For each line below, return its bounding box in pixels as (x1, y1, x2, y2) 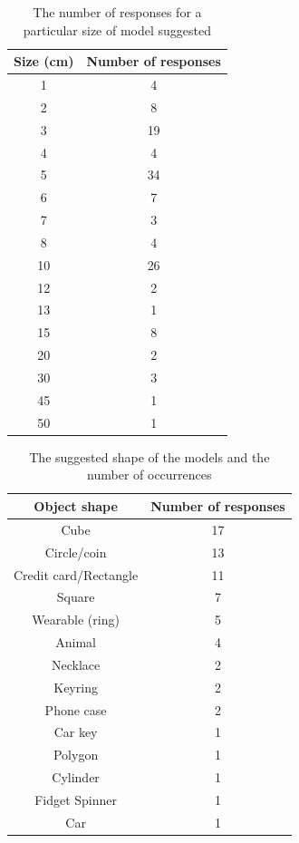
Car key (53, 722, 98, 741)
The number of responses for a (33, 3, 202, 21)
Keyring (53, 677, 98, 696)
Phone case (44, 700, 107, 719)
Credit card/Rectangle (14, 565, 139, 584)
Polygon (53, 745, 99, 764)
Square (56, 587, 95, 606)
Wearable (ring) (32, 610, 120, 629)
